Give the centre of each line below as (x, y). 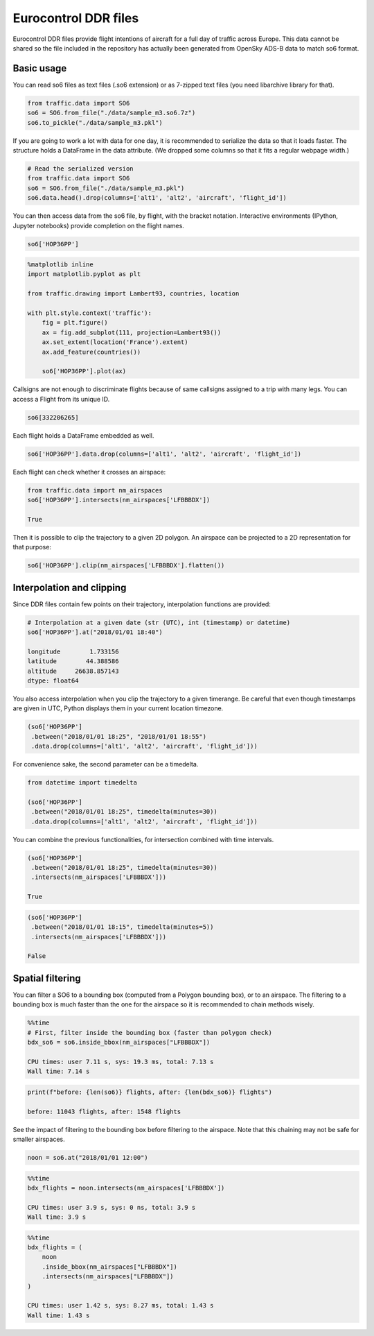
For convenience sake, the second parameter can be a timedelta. (106, 764)
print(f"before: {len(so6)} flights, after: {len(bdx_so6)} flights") (150, 1092)
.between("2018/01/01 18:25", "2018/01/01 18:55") (119, 736)
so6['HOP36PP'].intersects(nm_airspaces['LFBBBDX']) (119, 500)
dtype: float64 (53, 681)
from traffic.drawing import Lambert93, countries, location (133, 294)
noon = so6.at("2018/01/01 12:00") (88, 1157)
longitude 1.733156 (73, 651)
